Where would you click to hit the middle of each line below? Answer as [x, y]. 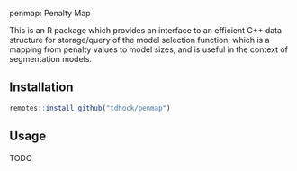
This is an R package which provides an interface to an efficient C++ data [145, 30]
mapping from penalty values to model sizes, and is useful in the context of [149, 49]
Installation [41, 88]
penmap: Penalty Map [50, 13]
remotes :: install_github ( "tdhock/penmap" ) [90, 108]
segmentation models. [51, 59]
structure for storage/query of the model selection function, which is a [139, 40]
